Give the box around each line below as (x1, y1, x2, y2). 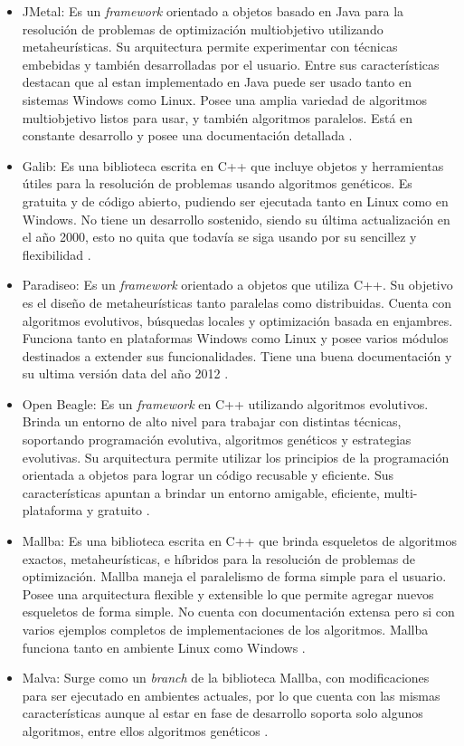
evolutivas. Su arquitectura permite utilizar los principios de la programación (22, 447, 450, 466)
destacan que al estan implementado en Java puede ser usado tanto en (22, 72, 412, 91)
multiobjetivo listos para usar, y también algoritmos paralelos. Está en (22, 108, 413, 127)
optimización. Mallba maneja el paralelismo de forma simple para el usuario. (22, 567, 447, 586)
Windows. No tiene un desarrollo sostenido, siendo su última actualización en (22, 209, 450, 228)
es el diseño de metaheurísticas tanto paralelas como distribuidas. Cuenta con (22, 292, 452, 311)
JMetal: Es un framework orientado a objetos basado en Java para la (22, 2, 404, 20)
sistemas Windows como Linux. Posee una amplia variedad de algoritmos (22, 90, 428, 109)
